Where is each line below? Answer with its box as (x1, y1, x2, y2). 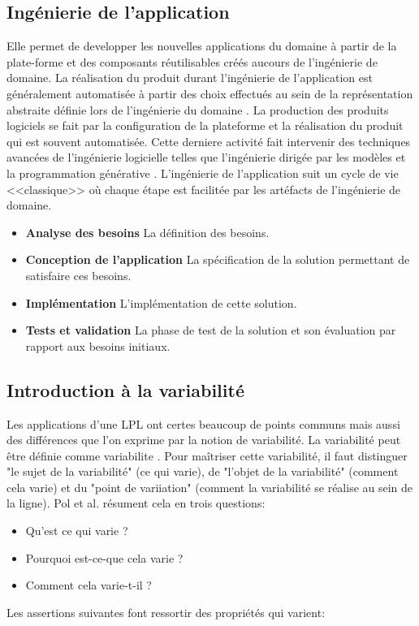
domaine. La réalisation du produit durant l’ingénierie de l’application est (6, 69, 373, 86)
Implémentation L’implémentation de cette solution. (25, 294, 297, 311)
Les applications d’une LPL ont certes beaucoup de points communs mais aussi (6, 415, 400, 432)
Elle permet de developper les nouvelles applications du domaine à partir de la (6, 37, 397, 54)
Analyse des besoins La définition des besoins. (25, 223, 270, 240)
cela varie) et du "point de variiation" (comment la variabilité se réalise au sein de (6, 478, 413, 495)
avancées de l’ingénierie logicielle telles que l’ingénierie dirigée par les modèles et (6, 149, 406, 166)
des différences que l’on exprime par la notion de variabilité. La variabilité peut (6, 431, 401, 448)
